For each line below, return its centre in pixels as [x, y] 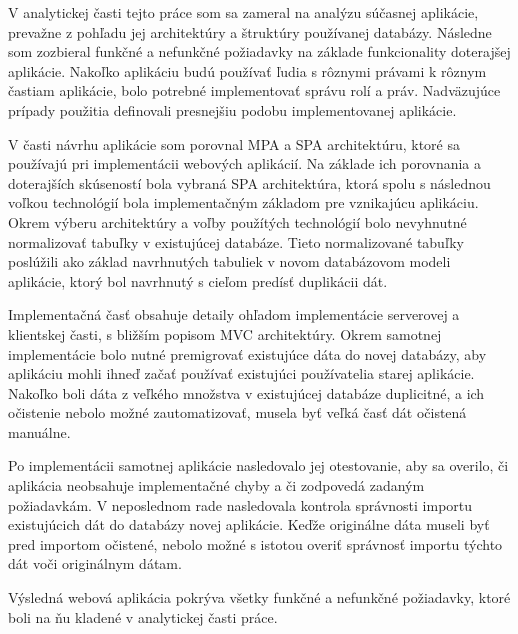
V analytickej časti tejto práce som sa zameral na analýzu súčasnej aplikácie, [243, 12]
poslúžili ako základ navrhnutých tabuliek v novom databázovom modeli [229, 261]
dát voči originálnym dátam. [95, 563]
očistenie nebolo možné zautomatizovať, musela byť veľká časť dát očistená [237, 412]
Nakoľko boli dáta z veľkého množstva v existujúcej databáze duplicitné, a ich [246, 392]
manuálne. [39, 431]
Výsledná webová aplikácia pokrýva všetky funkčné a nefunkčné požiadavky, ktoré [259, 597]
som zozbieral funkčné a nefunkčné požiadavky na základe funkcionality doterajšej [259, 51]
